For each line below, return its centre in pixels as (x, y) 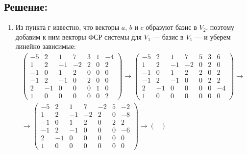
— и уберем (213, 36)
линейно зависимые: (46, 46)
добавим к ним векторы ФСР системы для (78, 36)
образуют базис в (171, 27)
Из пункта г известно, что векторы (67, 27)
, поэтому (220, 27)
